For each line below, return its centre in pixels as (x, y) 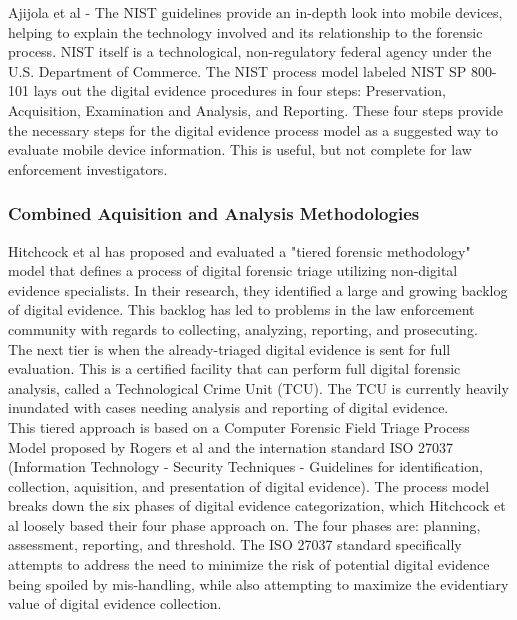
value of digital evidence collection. (115, 603)
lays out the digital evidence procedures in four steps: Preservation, (239, 90)
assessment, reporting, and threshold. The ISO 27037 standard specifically (235, 544)
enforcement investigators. (88, 168)
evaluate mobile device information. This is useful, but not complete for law (240, 149)
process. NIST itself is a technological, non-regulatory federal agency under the (250, 51)
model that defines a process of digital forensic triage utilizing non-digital (233, 270)
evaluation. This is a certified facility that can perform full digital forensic (234, 368)
